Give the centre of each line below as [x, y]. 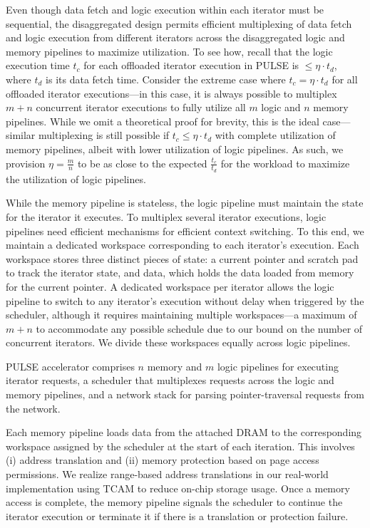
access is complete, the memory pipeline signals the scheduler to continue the [174, 502]
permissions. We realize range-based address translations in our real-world [167, 474]
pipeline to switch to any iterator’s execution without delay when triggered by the [185, 300]
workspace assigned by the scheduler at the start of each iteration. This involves [180, 446]
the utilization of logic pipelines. [76, 178]
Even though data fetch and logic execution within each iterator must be [165, 9]
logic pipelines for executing [278, 366]
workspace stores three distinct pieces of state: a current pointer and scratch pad [182, 258]
